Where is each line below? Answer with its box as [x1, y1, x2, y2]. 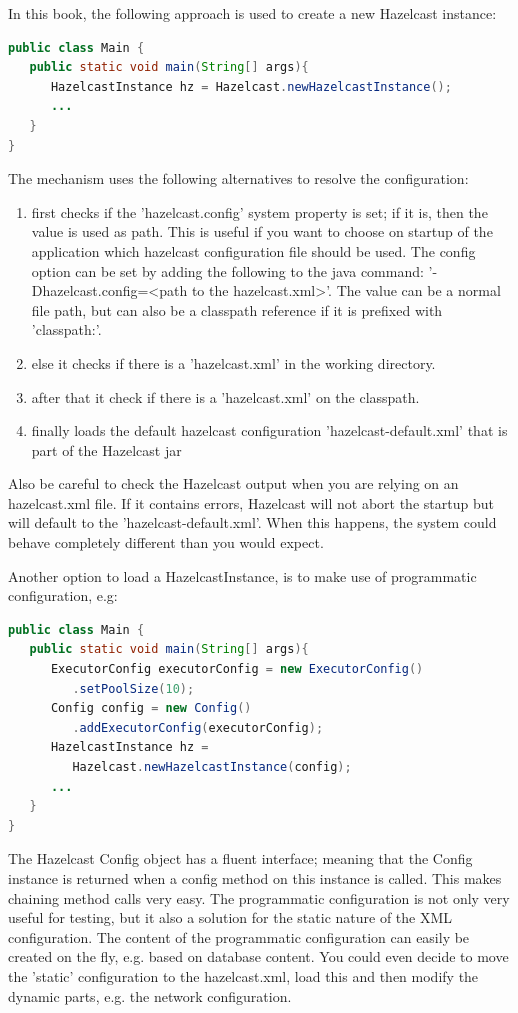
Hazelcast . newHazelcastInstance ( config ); [72, 760, 352, 774]
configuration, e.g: [8, 585, 118, 606]
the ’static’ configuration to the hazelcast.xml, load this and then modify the [8, 965, 479, 986]
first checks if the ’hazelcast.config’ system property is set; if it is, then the [31, 201, 488, 222]
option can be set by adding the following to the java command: [31, 260, 424, 281]
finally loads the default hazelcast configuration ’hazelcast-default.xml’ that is [31, 420, 508, 441]
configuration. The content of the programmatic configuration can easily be [8, 926, 470, 947]
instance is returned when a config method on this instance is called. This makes [8, 867, 502, 888]
